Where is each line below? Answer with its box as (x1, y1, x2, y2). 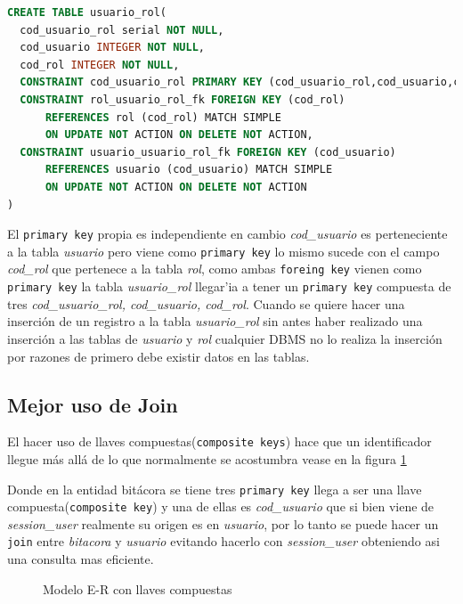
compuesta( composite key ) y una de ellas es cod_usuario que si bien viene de (7, 497, 435, 516)
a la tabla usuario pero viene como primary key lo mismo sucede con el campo (7, 241, 440, 260)
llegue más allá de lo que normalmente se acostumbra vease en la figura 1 (7, 449, 407, 468)
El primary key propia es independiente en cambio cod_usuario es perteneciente (7, 224, 448, 243)
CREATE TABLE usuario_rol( (7, 6, 167, 19)
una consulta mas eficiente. (7, 550, 154, 568)
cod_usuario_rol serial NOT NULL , (20, 23, 224, 37)
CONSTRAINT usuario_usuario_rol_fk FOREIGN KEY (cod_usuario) (20, 145, 396, 159)
